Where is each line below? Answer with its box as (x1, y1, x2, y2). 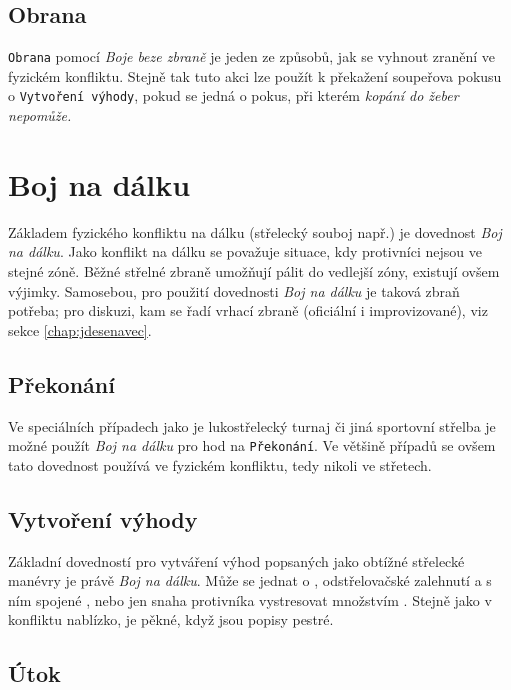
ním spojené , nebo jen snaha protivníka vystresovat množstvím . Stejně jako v (8, 589, 492, 610)
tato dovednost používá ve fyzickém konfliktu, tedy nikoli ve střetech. (8, 454, 432, 475)
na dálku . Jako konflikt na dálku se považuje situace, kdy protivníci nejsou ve (8, 241, 482, 262)
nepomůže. (8, 105, 72, 126)
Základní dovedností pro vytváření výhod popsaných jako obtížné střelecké (8, 550, 465, 571)
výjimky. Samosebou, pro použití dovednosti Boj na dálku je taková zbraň (8, 280, 460, 301)
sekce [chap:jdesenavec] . (8, 319, 152, 340)
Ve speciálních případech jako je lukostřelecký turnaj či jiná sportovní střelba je (8, 415, 496, 436)
